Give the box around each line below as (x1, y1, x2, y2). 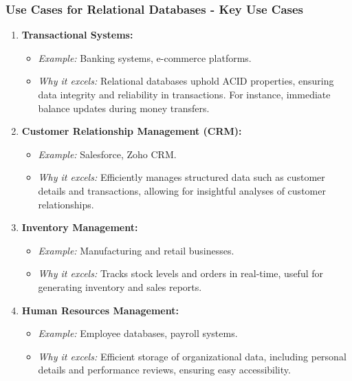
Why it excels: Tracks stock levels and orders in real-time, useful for (38, 266, 323, 281)
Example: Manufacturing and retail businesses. (38, 243, 234, 257)
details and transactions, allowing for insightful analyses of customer (38, 183, 326, 197)
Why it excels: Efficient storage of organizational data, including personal (38, 349, 346, 363)
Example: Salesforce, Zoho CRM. (38, 146, 177, 161)
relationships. (38, 197, 94, 211)
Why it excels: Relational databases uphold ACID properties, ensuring (38, 74, 334, 88)
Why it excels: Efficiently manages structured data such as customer (38, 170, 325, 184)
